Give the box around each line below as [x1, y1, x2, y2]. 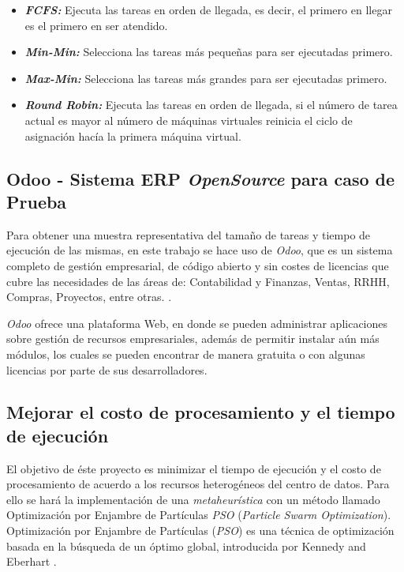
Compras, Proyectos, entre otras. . [6, 288, 172, 305]
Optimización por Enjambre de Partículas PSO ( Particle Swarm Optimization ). [6, 506, 391, 523]
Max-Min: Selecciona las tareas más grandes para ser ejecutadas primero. [24, 70, 387, 86]
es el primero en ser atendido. [24, 17, 168, 33]
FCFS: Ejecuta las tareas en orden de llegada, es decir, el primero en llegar [24, 2, 392, 17]
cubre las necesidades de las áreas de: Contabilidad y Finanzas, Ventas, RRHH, [6, 273, 390, 289]
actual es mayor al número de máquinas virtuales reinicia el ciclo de [24, 111, 353, 128]
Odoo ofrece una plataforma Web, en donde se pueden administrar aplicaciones [6, 314, 388, 331]
